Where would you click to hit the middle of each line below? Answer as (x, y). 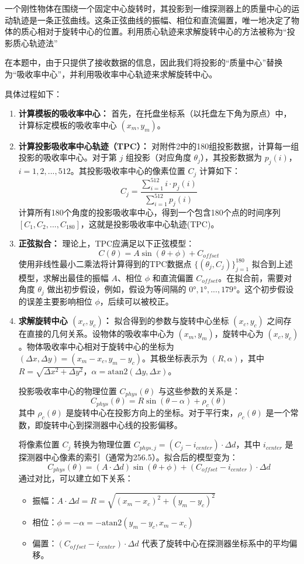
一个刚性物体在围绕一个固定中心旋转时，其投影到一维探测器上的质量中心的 (148, 8)
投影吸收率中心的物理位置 (68, 390)
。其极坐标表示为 (175, 358)
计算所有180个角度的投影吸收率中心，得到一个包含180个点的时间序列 (149, 212)
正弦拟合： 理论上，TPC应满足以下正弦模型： (106, 243)
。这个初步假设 (265, 289)
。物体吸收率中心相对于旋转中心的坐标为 (96, 346)
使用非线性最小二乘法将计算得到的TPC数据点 (105, 263)
